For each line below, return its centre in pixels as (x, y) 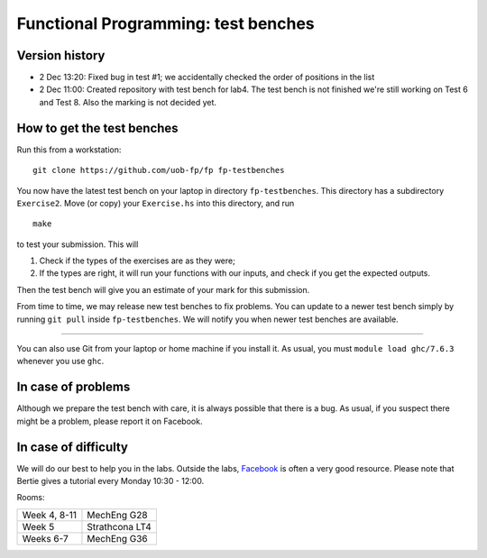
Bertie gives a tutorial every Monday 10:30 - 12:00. (110, 481)
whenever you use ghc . (60, 361)
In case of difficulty (73, 447)
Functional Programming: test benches (165, 23)
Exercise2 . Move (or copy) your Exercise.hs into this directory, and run (156, 203)
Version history (61, 55)
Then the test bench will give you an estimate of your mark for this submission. (163, 289)
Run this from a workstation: (69, 150)
